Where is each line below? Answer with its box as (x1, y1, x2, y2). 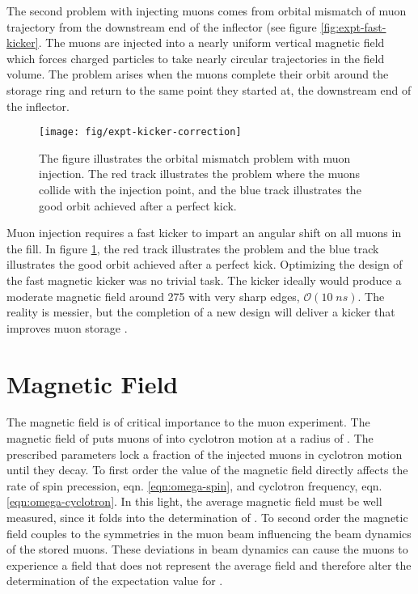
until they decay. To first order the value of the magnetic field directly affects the (6, 461, 408, 478)
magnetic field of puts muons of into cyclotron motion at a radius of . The (6, 430, 374, 447)
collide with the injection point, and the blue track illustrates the (39, 181, 361, 197)
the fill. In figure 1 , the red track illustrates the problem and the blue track (6, 240, 379, 257)
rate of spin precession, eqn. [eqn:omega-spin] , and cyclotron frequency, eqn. (6, 477, 382, 494)
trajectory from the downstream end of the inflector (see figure (6, 18, 317, 35)
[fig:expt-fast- (320, 18, 386, 35)
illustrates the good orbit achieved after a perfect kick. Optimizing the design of (6, 256, 403, 273)
